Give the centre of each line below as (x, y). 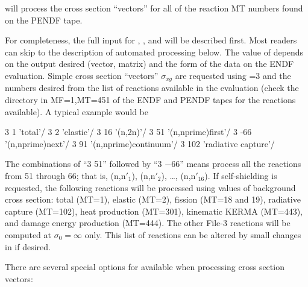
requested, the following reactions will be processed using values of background (150, 187)
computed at (28, 234)
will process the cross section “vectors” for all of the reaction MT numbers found (154, 8)
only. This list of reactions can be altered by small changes (193, 234)
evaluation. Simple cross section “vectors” (82, 75)
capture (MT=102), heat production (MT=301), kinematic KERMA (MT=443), (154, 211)
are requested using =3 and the (233, 75)
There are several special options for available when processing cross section (145, 267)
